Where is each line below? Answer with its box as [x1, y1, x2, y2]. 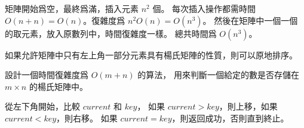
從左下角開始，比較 [5, 100, 80, 113]
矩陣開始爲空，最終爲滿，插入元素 [5, 2, 139, 14]
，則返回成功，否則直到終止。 [171, 111, 289, 124]
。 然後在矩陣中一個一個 [202, 14, 298, 26]
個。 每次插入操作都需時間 [152, 2, 256, 14]
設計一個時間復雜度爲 [5, 68, 88, 81]
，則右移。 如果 [56, 111, 118, 124]
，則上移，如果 [219, 100, 278, 113]
